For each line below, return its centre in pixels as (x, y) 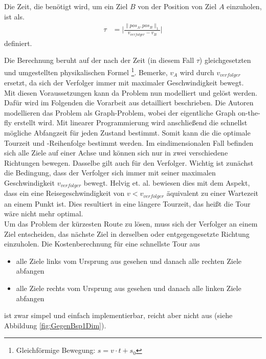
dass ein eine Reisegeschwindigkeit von (64, 193)
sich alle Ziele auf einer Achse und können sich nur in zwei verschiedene (116, 153)
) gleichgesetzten (225, 60)
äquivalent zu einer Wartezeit (213, 193)
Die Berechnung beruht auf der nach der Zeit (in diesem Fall (99, 60)
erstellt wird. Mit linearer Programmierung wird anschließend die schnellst (131, 122)
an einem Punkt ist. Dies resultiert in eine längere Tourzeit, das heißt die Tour (127, 203)
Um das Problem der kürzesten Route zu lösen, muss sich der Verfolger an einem (131, 224)
